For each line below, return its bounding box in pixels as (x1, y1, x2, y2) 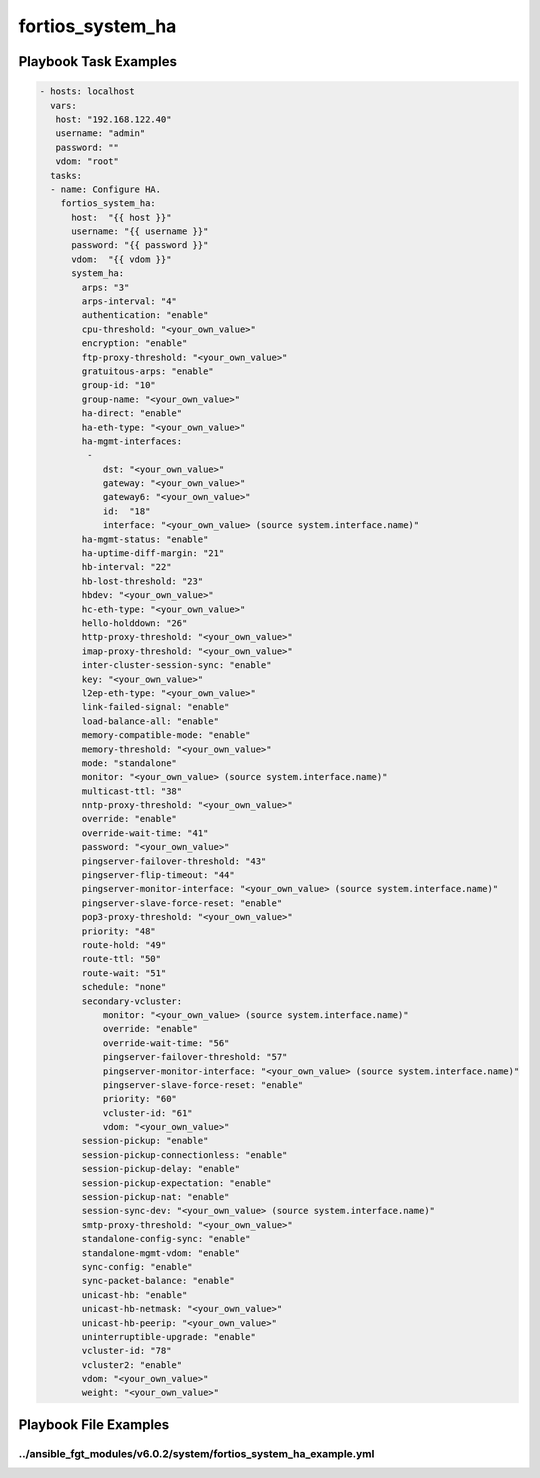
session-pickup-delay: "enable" (81, 1163, 240, 1175)
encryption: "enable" (81, 338, 188, 349)
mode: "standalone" (81, 757, 177, 769)
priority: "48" (81, 925, 157, 937)
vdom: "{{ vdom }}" (71, 253, 172, 265)
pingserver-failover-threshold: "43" (81, 855, 267, 867)
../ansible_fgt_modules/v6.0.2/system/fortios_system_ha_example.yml (18, 1446, 375, 1460)
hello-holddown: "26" (81, 618, 188, 629)
